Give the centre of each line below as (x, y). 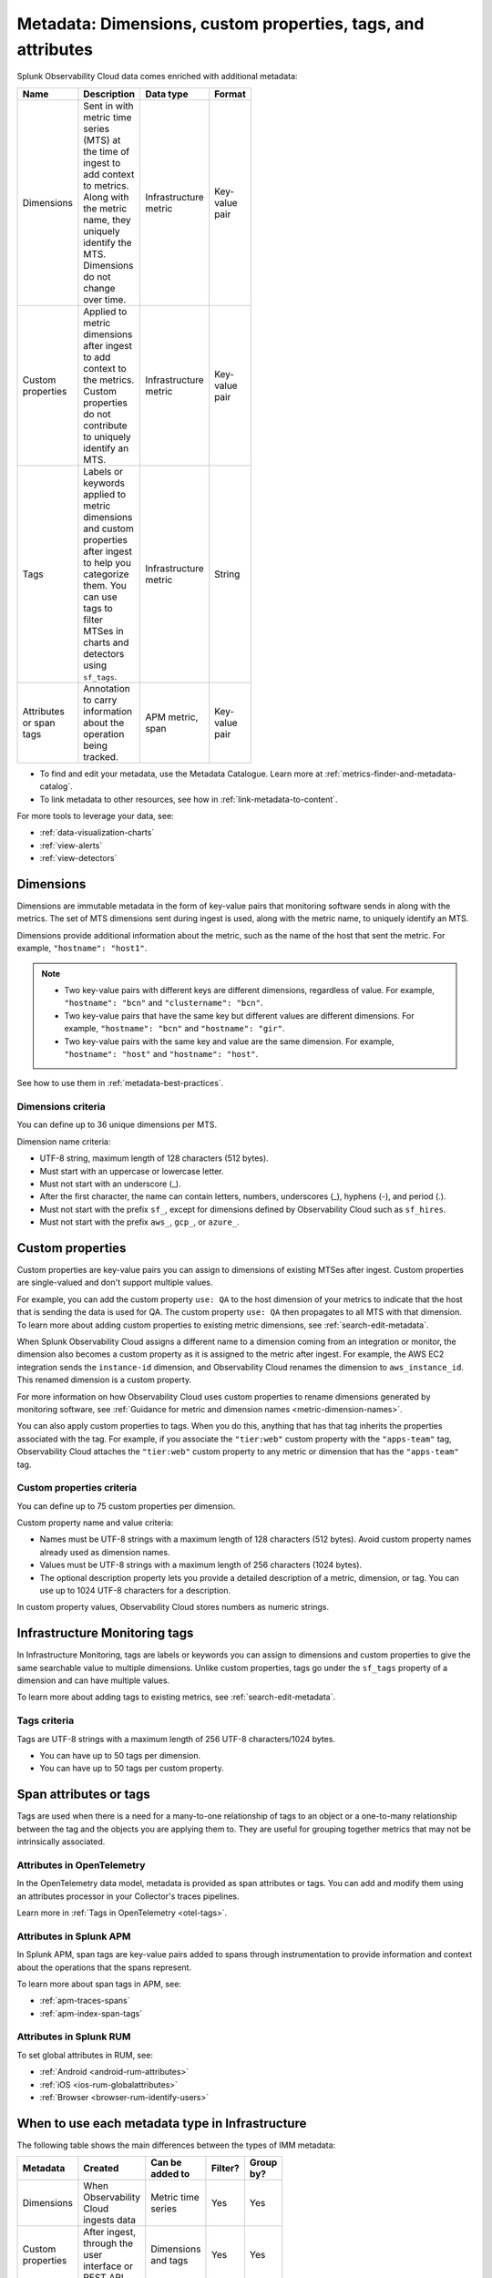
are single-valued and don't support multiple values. (115, 1283)
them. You (105, 585)
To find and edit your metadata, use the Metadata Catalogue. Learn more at (181, 774)
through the (108, 2243)
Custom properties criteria (77, 1488)
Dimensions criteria (61, 1107)
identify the (108, 242)
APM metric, (172, 717)
